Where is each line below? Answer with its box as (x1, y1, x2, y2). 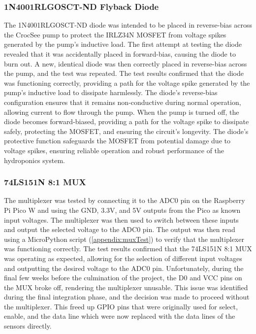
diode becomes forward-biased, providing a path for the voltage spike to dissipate (4, 116, 249, 127)
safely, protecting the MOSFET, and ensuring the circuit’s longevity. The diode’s (4, 126, 249, 136)
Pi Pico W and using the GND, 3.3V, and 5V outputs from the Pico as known (4, 204, 241, 215)
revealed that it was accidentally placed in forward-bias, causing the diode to (4, 49, 236, 59)
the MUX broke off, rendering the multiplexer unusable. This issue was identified (4, 282, 248, 292)
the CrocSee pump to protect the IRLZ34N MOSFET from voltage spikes (4, 29, 226, 39)
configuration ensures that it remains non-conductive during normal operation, (4, 97, 241, 107)
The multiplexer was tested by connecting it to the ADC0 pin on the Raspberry (4, 195, 245, 205)
